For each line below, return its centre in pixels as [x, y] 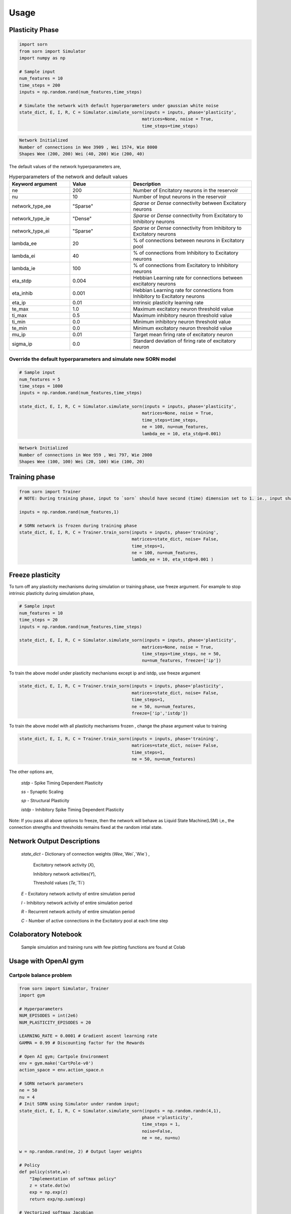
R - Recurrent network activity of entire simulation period [78, 912]
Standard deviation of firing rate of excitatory [185, 341]
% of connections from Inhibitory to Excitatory [186, 253]
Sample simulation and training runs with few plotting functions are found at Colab [103, 947]
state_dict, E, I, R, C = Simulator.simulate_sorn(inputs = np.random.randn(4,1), [120, 1111]
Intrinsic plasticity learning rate [168, 303]
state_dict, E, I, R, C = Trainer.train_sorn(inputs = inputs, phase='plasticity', [121, 686]
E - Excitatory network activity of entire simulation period [78, 894]
